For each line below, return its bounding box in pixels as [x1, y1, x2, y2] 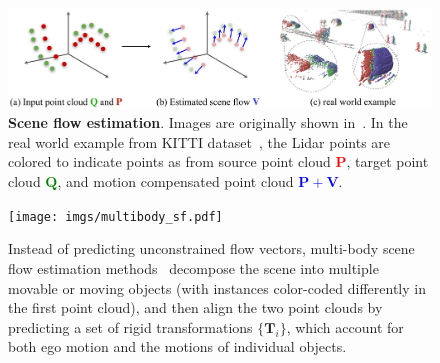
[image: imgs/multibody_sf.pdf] [8, 209, 223, 224]
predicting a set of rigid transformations [8, 316, 253, 337]
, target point [346, 151, 429, 172]
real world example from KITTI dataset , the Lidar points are [8, 131, 391, 152]
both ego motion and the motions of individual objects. [8, 336, 347, 357]
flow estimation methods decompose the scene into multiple [8, 257, 379, 278]
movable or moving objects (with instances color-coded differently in [8, 277, 426, 298]
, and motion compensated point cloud [57, 171, 294, 192]
